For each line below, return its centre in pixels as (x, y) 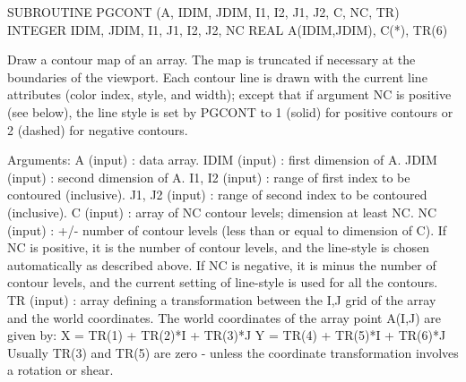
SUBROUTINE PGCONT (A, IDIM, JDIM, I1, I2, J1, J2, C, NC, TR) (203, 12)
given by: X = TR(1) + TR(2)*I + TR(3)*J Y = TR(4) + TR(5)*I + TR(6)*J (227, 335)
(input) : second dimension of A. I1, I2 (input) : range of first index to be (209, 177)
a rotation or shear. (60, 370)
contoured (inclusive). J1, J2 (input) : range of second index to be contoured (217, 195)
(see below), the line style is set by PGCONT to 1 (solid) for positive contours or (230, 111)
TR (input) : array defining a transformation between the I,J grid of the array (222, 299)
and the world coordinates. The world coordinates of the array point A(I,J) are (224, 317)
